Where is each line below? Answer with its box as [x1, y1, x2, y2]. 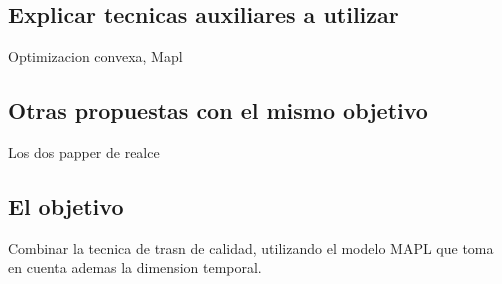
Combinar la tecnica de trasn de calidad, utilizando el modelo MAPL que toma [8, 237, 494, 258]
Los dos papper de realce [8, 142, 160, 162]
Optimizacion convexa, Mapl [8, 46, 183, 67]
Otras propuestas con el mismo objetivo [8, 95, 428, 126]
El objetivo [8, 190, 124, 221]
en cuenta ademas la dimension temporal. [8, 257, 262, 278]
